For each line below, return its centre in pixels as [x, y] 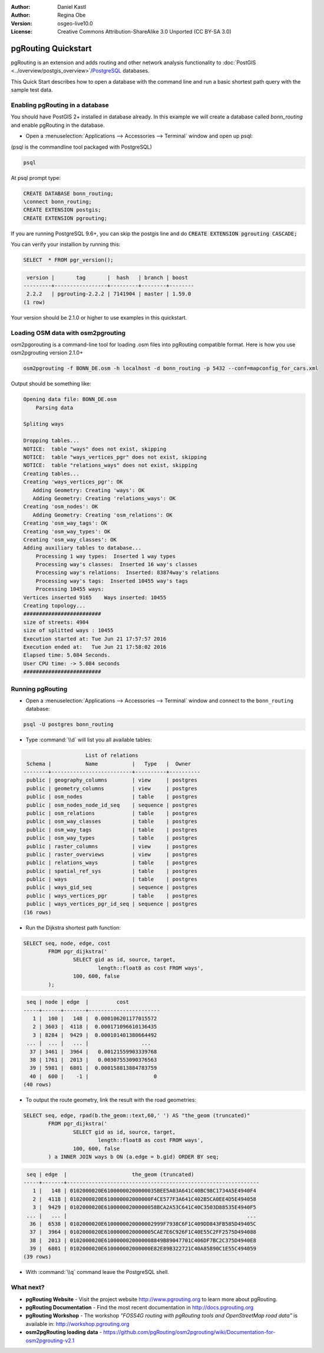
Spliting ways [44, 424]
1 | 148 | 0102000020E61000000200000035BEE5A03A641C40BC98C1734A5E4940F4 [144, 1191]
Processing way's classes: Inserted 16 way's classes [116, 564]
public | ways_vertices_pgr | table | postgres [112, 896]
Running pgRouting [39, 689]
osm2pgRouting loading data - [64, 1332]
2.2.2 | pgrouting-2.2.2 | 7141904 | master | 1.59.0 [109, 294]
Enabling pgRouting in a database [60, 105]
